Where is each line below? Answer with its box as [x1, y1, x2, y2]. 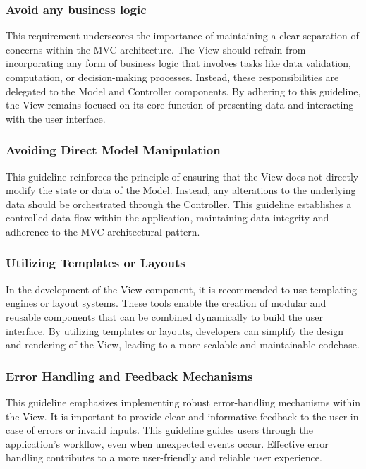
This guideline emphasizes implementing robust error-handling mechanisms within [6, 394, 361, 409]
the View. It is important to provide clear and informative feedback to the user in [6, 408, 359, 423]
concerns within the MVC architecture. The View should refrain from [6, 42, 306, 56]
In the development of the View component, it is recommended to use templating [6, 281, 357, 296]
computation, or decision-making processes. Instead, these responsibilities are [6, 70, 339, 84]
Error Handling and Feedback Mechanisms [6, 367, 253, 384]
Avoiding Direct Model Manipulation [6, 141, 221, 159]
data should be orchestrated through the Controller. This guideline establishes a [6, 196, 352, 211]
